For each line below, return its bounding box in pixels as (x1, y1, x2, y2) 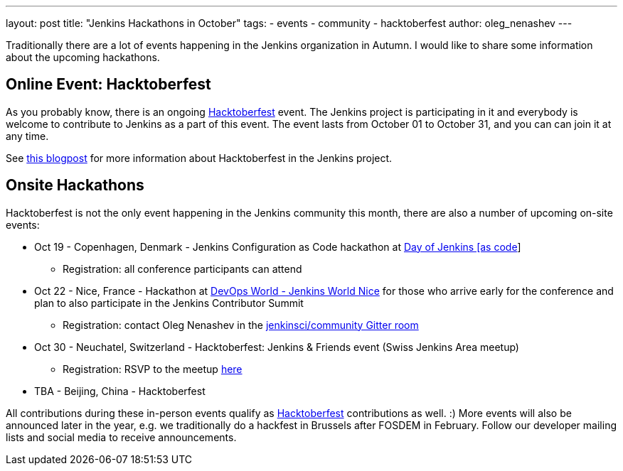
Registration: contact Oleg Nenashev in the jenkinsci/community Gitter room (63, 318, 419, 331)
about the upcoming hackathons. (6, 51, 160, 63)
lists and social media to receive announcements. (6, 431, 237, 443)
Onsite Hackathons (6, 176, 144, 195)
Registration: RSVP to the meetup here (63, 362, 243, 375)
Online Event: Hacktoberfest (6, 75, 211, 94)
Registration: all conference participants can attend (63, 262, 302, 275)
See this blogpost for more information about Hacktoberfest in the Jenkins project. (6, 151, 393, 164)
